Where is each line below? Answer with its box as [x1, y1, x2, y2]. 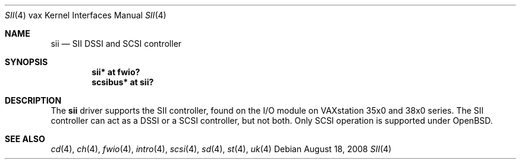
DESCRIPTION [5, 95, 62, 105]
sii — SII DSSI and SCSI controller [51, 38, 182, 49]
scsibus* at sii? [92, 77, 154, 87]
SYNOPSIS [5, 57, 48, 67]
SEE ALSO [5, 134, 45, 144]
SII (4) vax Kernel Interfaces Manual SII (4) [5, 10, 167, 20]
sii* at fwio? [92, 67, 140, 77]
